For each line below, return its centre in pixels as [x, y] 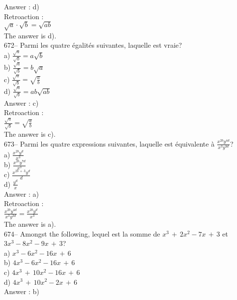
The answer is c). [30, 134]
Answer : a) [21, 194]
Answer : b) [22, 291]
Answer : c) [21, 103]
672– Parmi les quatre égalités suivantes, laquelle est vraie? [93, 45]
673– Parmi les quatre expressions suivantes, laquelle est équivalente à [109, 143]
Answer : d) [22, 6]
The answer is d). [30, 35]
